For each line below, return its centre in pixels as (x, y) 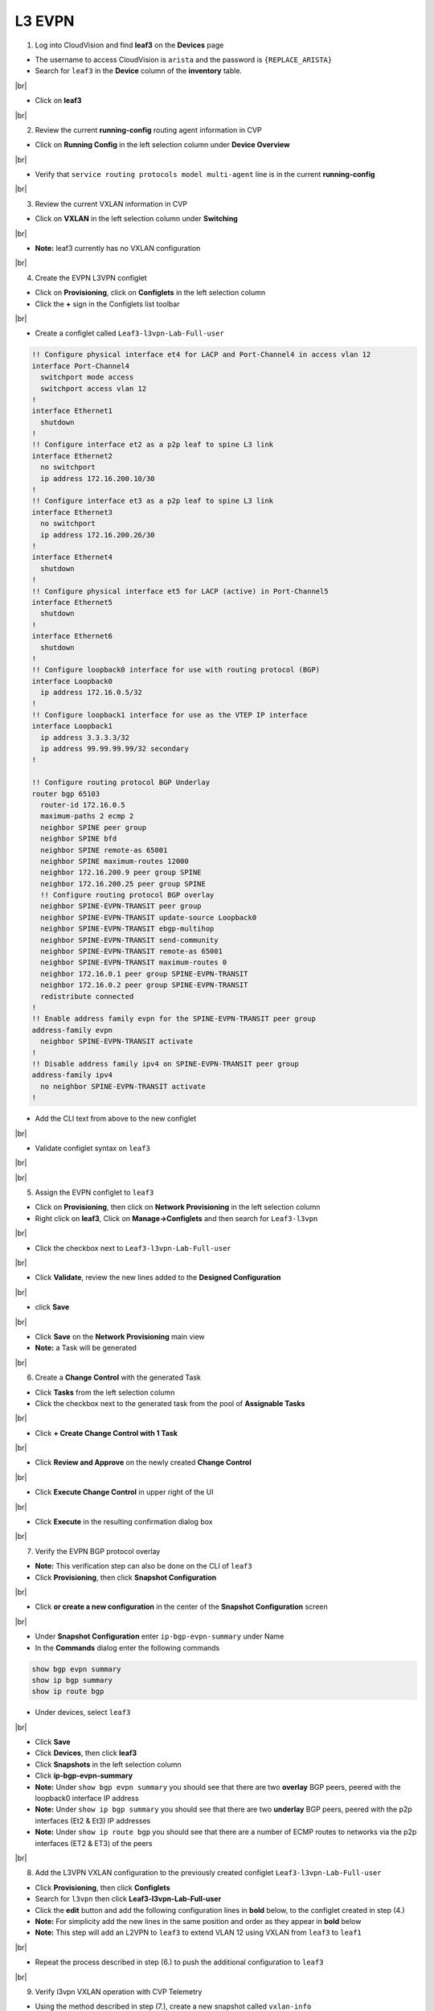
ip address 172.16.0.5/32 (91, 693)
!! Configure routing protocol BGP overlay (127, 895)
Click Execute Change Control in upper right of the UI (125, 1492)
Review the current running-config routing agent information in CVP (148, 130)
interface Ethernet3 (72, 512)
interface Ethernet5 (72, 602)
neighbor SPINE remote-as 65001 (104, 850)
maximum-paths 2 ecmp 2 (87, 816)
